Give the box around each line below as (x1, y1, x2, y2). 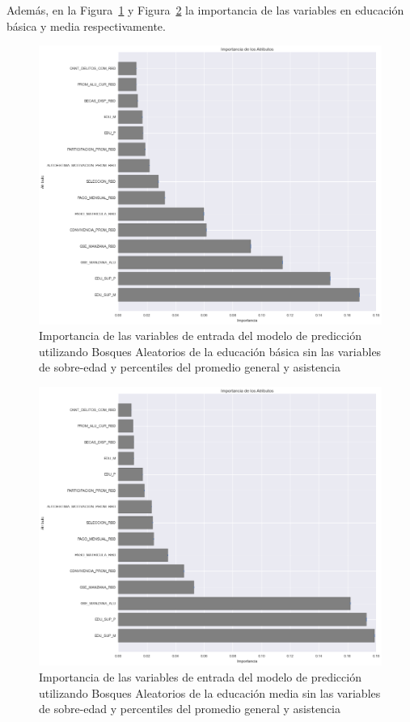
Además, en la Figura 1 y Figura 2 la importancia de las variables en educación (6, 2, 404, 18)
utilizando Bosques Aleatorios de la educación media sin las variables (39, 684, 381, 701)
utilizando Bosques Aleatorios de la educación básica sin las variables (39, 342, 382, 359)
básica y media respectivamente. (6, 17, 166, 34)
